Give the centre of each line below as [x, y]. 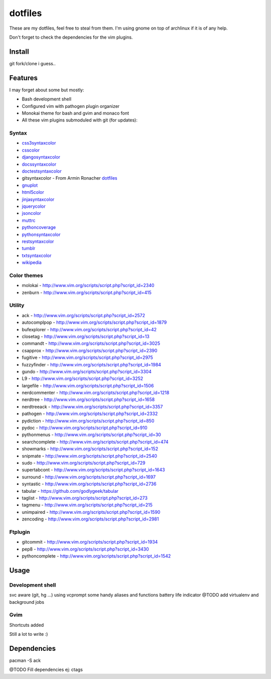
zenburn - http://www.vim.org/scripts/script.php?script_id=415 [87, 292]
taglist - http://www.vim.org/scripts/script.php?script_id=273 [85, 498]
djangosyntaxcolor [41, 157]
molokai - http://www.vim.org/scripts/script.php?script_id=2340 [88, 286]
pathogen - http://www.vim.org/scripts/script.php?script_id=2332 [90, 414]
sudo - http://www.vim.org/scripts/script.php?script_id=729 [84, 463]
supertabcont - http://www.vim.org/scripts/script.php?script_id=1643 [93, 470]
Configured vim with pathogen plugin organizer [71, 106]
